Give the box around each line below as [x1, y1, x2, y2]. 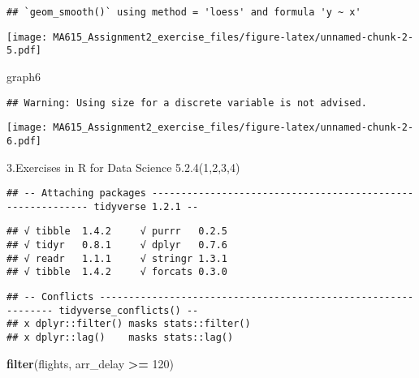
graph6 [6, 67, 41, 84]
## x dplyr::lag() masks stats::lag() [6, 332, 234, 344]
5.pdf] [6, 45, 41, 57]
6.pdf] [6, 135, 41, 147]
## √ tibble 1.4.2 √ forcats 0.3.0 [6, 266, 228, 278]
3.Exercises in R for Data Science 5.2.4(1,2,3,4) [6, 158, 240, 175]
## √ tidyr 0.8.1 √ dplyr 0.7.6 [6, 239, 228, 251]
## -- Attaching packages [6, 187, 146, 200]
